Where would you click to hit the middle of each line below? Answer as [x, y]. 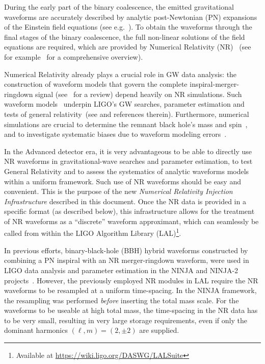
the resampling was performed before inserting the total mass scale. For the [122, 300]
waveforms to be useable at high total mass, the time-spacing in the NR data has [131, 310]
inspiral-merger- [214, 84]
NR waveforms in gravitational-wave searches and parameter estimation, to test [128, 161]
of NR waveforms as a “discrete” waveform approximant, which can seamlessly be [131, 221]
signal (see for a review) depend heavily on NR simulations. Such [139, 94]
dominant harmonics [36, 330]
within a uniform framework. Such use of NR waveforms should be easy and [123, 181]
